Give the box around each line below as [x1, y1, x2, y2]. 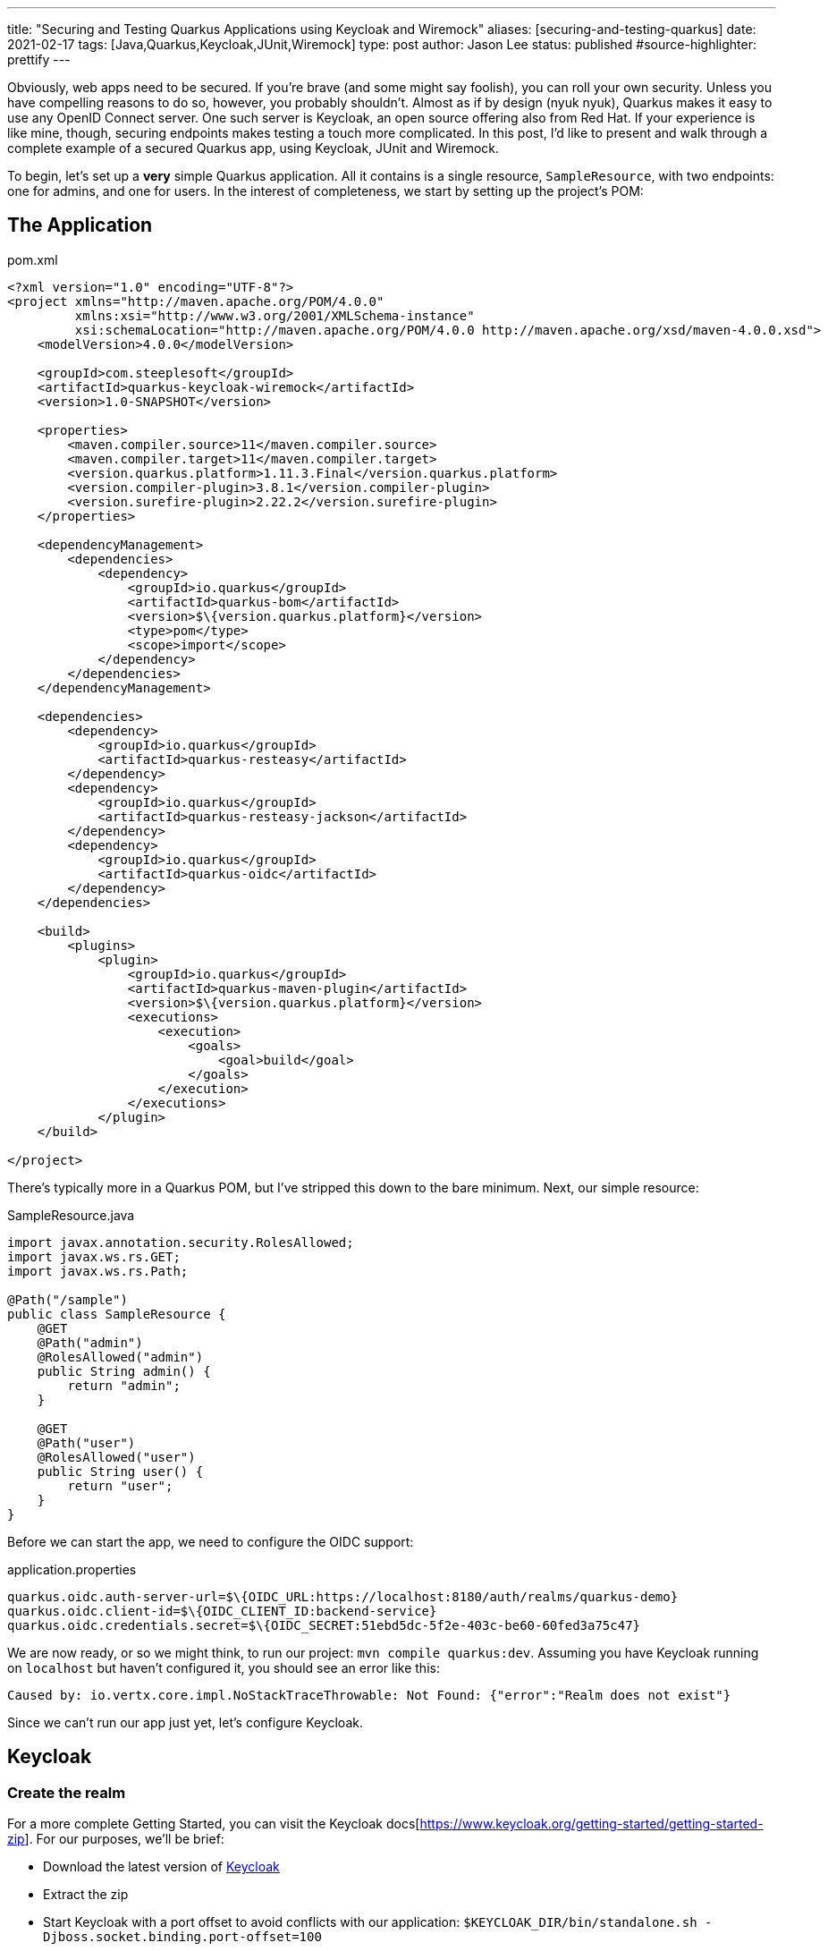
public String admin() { [37, 1363, 211, 1378]
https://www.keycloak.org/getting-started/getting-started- [419, 1816, 764, 1832]
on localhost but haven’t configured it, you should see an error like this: [7, 1659, 440, 1675]
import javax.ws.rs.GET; [7, 1249, 181, 1264]
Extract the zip [43, 1887, 129, 1903]
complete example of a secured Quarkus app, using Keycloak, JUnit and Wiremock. [7, 140, 500, 156]
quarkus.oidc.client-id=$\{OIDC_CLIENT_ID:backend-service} [7, 1603, 437, 1618]
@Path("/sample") [7, 1292, 128, 1307]
